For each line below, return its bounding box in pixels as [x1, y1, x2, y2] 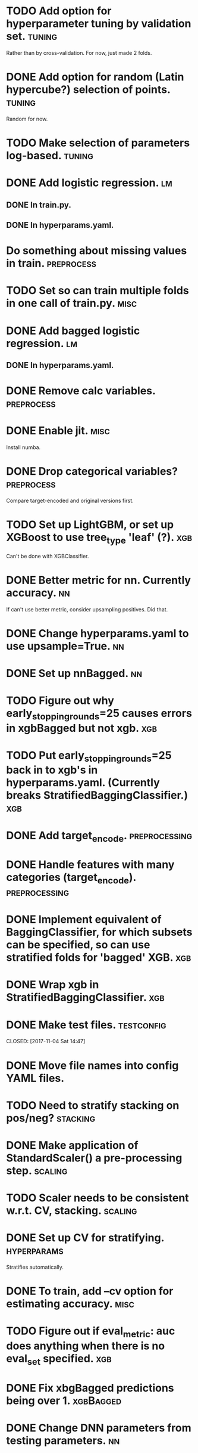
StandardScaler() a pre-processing [6, 1151, 183, 1164]
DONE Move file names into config [6, 1059, 179, 1072]
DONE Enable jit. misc [6, 424, 110, 438]
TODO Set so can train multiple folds [6, 284, 189, 298]
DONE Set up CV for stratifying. [6, 1231, 165, 1245]
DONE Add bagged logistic [6, 324, 140, 338]
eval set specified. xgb [6, 1352, 112, 1367]
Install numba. [6, 444, 41, 451]
